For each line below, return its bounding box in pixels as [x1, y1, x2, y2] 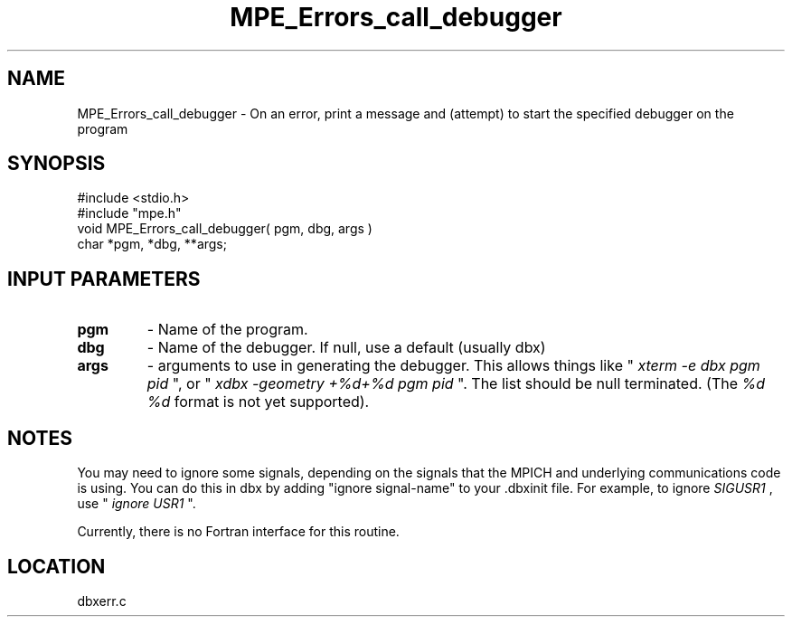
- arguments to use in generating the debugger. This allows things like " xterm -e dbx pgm [146, 356, 760, 375]
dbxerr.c [77, 592, 127, 609]
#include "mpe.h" [77, 205, 182, 222]
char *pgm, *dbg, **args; [77, 236, 227, 252]
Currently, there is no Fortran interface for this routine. [77, 524, 400, 540]
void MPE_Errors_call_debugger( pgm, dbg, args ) [77, 221, 372, 237]
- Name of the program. [146, 320, 308, 339]
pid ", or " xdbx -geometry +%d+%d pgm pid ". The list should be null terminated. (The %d [146, 374, 766, 393]
